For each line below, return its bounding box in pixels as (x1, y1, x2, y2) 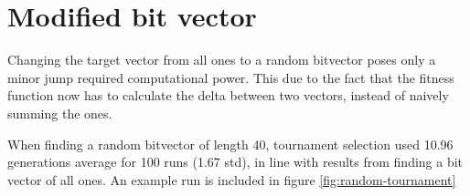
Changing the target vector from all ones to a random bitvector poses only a (7, 50, 436, 69)
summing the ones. (7, 103, 112, 122)
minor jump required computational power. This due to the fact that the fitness (7, 67, 454, 87)
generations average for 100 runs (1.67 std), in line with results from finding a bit (7, 152, 464, 171)
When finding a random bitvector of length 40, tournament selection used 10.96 (7, 134, 454, 153)
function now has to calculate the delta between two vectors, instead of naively (7, 86, 449, 105)
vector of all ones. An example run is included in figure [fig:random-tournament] (7, 170, 456, 189)
